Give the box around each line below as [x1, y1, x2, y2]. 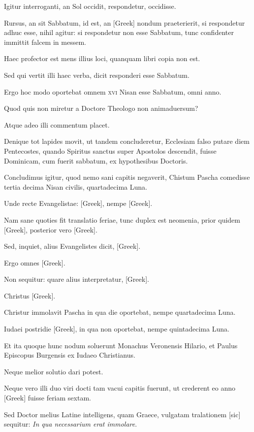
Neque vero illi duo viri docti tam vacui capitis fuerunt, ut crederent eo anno [4, 383, 236, 393]
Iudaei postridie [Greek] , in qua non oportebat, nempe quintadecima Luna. [4, 324, 229, 334]
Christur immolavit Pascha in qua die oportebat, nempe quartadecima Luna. [4, 307, 236, 317]
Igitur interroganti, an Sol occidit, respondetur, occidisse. [4, 1, 176, 11]
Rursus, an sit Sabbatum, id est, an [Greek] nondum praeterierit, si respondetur [4, 17, 245, 28]
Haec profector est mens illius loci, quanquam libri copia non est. [4, 53, 200, 64]
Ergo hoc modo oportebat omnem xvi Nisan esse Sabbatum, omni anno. [4, 86, 222, 97]
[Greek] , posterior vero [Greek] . [4, 224, 97, 234]
